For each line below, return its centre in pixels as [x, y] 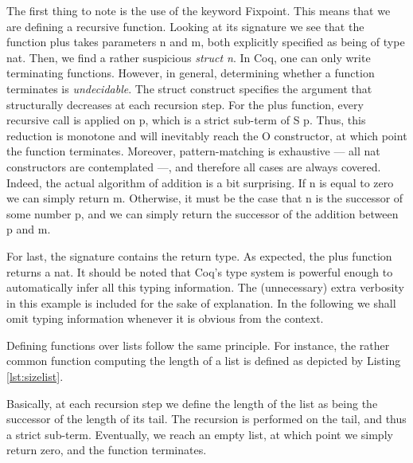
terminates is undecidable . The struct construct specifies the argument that [189, 88]
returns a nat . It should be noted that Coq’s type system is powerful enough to [200, 271]
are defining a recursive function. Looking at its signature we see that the [185, 26]
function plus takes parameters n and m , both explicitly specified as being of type [206, 42]
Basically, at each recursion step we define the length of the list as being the [192, 403]
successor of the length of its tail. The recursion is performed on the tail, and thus [206, 419]
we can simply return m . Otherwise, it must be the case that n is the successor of [205, 198]
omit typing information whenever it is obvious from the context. [165, 318]
